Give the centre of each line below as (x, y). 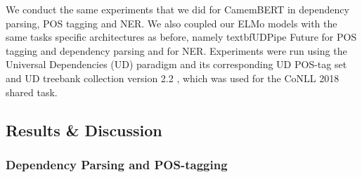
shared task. (32, 92)
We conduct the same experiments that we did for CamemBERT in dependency (177, 9)
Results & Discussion (84, 130)
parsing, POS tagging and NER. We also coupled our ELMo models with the (172, 23)
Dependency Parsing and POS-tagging (117, 164)
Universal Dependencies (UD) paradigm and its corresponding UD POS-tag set (176, 64)
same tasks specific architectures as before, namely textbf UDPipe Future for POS (181, 37)
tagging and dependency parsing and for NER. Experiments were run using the (176, 50)
